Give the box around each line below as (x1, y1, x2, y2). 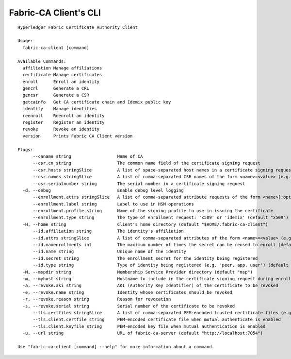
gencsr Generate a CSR (22, 92, 90, 98)
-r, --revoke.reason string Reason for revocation (22, 296, 171, 302)
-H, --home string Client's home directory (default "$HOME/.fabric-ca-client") (22, 222, 269, 227)
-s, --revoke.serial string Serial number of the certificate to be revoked (22, 303, 235, 308)
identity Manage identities (22, 106, 97, 112)
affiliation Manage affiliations (22, 65, 102, 70)
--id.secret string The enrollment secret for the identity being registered (32, 256, 258, 261)
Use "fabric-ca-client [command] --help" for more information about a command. (17, 344, 215, 349)
